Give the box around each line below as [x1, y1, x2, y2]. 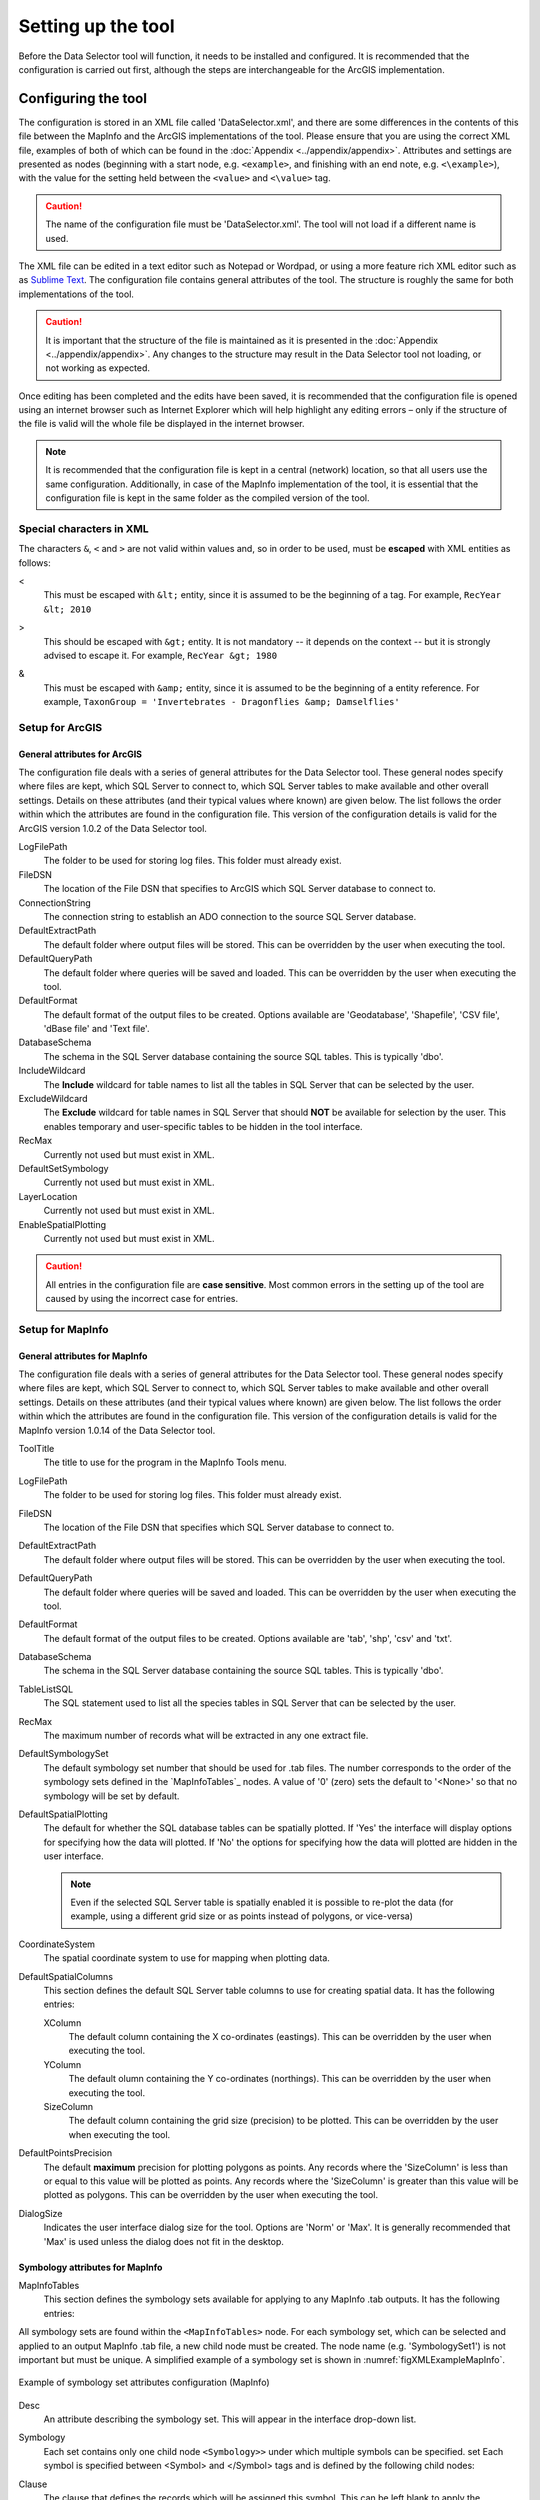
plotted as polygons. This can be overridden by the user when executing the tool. [43, 2189, 379, 2201]
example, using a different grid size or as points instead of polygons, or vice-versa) [70, 1910, 414, 1922]
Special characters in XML [18, 521, 149, 535]
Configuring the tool [18, 90, 147, 107]
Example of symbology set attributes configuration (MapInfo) [18, 2376, 270, 2389]
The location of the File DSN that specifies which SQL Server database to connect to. [43, 1521, 395, 1533]
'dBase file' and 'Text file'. [43, 1023, 150, 1035]
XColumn [43, 2016, 82, 2029]
